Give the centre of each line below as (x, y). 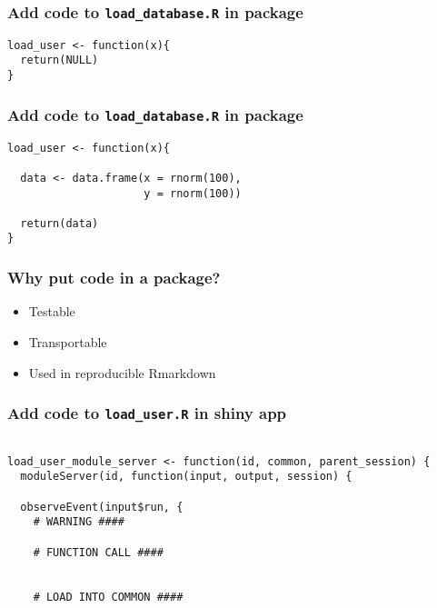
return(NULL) (60, 60)
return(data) (60, 223)
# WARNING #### (79, 522)
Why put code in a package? (114, 278)
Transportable (68, 341)
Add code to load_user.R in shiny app (147, 413)
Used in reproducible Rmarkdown (122, 372)
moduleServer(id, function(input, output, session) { (186, 477)
